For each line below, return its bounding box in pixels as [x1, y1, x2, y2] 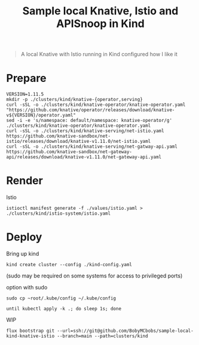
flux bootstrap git [6, 328, 55, 334]
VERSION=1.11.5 [6, 91, 44, 97]
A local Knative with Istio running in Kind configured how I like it [20, 51, 178, 58]
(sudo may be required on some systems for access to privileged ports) [6, 272, 183, 279]
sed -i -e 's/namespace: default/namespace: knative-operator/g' [6, 118, 172, 124]
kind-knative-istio [6, 333, 55, 339]
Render [6, 174, 43, 188]
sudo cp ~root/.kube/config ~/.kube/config [6, 295, 117, 301]
